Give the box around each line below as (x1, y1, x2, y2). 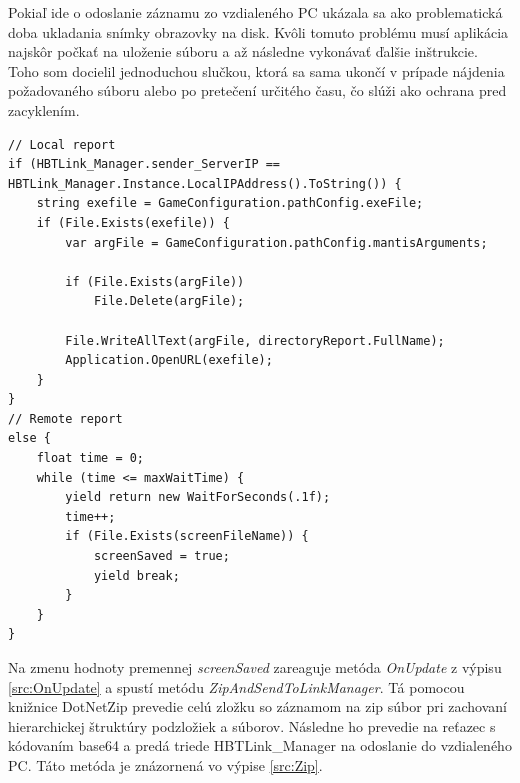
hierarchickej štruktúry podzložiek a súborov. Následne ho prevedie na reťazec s (8, 715, 496, 736)
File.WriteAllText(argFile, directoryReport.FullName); (65, 333, 445, 348)
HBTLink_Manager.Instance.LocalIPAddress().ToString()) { (8, 176, 402, 191)
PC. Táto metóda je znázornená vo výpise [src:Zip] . (8, 754, 323, 775)
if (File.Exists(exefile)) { (36, 215, 230, 230)
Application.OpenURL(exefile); (65, 353, 273, 368)
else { (8, 431, 51, 446)
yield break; (93, 568, 180, 583)
